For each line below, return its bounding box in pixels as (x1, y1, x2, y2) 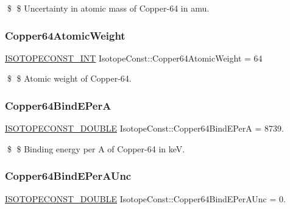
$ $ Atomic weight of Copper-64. (7, 72, 132, 85)
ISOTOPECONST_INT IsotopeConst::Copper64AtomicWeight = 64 (5, 51, 263, 64)
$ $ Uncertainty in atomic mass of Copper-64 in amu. (7, 2, 210, 14)
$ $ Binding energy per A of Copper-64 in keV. (7, 142, 185, 155)
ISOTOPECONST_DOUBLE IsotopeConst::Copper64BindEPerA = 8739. (5, 122, 284, 135)
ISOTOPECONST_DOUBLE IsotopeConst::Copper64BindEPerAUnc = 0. (5, 192, 286, 205)
